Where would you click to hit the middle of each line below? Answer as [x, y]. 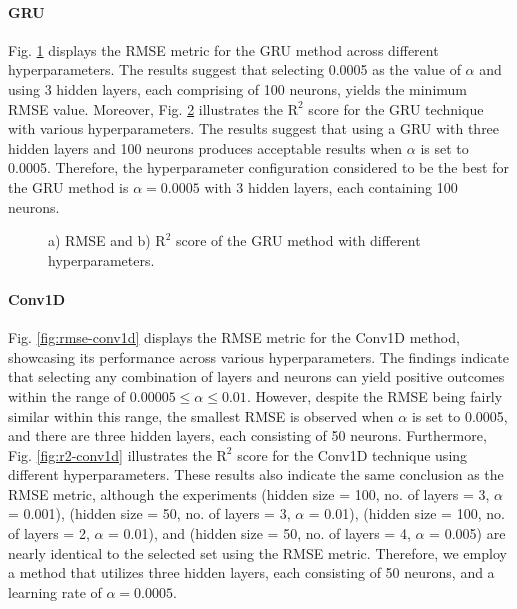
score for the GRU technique [396, 108]
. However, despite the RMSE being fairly [374, 395]
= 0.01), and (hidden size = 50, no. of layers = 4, [259, 533]
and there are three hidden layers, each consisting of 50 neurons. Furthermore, [247, 435]
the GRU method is [68, 186]
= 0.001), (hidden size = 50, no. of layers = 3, [149, 513]
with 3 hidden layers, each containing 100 [331, 186]
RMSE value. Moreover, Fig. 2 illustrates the [146, 108]
